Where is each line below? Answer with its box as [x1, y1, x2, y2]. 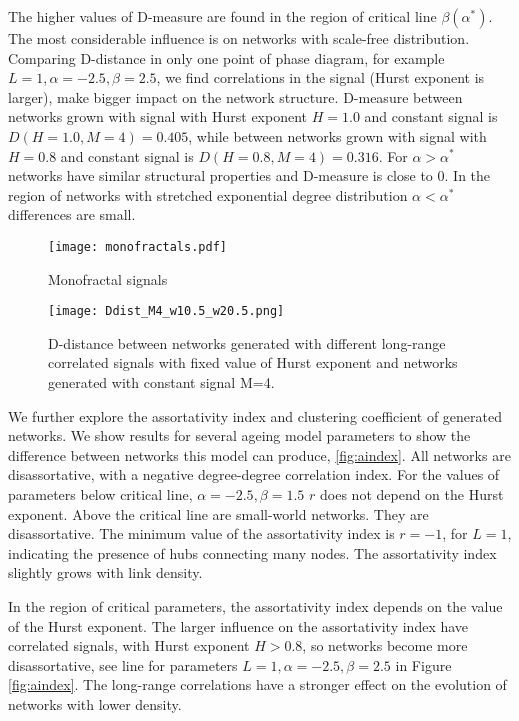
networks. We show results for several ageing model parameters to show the [8, 425, 471, 446]
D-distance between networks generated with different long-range [48, 332, 446, 353]
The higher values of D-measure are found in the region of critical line [8, 6, 437, 26]
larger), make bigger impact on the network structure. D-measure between [8, 86, 463, 107]
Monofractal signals [48, 268, 168, 289]
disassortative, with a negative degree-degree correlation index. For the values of [8, 464, 500, 485]
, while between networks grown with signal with [188, 125, 487, 146]
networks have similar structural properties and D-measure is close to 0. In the [8, 165, 491, 186]
